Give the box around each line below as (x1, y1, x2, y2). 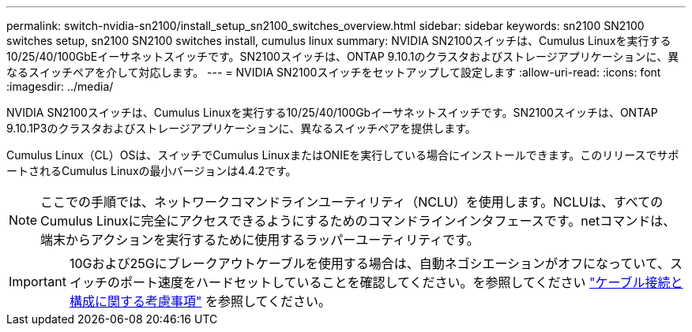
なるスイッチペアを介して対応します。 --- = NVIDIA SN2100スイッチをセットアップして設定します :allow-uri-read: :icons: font (6, 65, 661, 79)
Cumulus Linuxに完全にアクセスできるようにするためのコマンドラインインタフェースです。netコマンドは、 (40, 213, 676, 229)
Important (9, 274, 66, 289)
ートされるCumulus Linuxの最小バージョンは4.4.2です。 (6, 164, 297, 177)
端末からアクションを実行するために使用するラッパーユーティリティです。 (40, 232, 480, 248)
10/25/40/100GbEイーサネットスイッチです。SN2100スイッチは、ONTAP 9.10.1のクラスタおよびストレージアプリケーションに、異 (6, 50, 679, 63)
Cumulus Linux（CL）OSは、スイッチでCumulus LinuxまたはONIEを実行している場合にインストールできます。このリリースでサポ (6, 148, 679, 162)
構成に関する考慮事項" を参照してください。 (69, 293, 331, 309)
